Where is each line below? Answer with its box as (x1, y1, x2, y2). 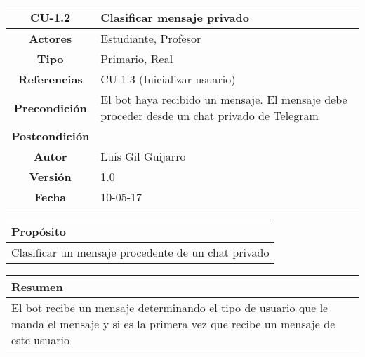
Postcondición (11, 128, 90, 144)
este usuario (11, 332, 69, 348)
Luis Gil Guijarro (100, 148, 186, 164)
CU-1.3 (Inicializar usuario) (100, 71, 236, 87)
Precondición (13, 99, 87, 116)
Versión (29, 168, 72, 184)
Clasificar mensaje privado (100, 9, 249, 25)
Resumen (11, 278, 63, 295)
